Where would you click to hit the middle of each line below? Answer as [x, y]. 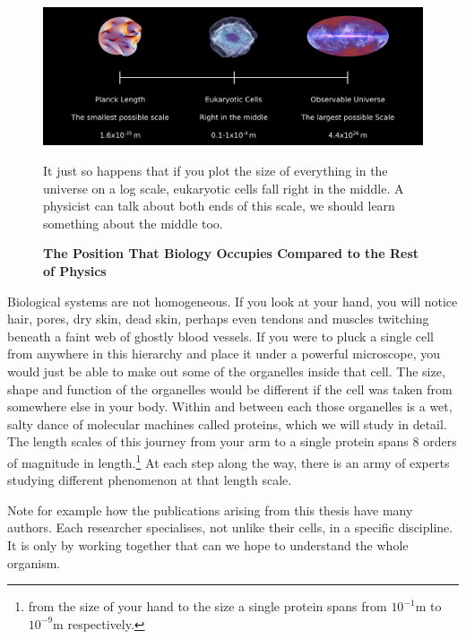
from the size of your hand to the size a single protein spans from [207, 606]
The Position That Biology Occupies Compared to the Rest [231, 253]
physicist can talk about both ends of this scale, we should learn [219, 206]
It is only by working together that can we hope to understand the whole [208, 544]
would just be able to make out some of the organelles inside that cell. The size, [226, 371]
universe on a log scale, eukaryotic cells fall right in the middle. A [224, 188]
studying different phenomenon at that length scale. [150, 480]
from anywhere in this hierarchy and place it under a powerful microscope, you [224, 354]
